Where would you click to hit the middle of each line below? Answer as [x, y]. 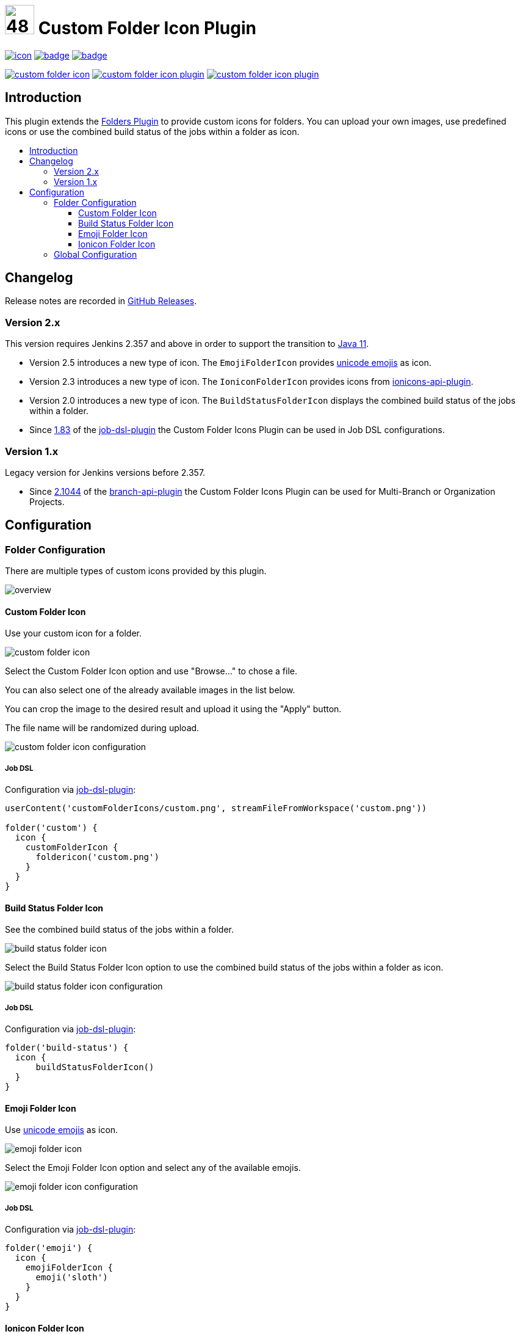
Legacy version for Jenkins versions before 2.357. [105, 472]
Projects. [47, 501]
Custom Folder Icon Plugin [147, 28]
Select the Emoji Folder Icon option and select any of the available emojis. [153, 1168]
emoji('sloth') [72, 1278]
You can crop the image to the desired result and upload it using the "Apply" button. [173, 709]
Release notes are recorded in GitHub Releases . [101, 301]
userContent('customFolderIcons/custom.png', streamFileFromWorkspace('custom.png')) [216, 808]
